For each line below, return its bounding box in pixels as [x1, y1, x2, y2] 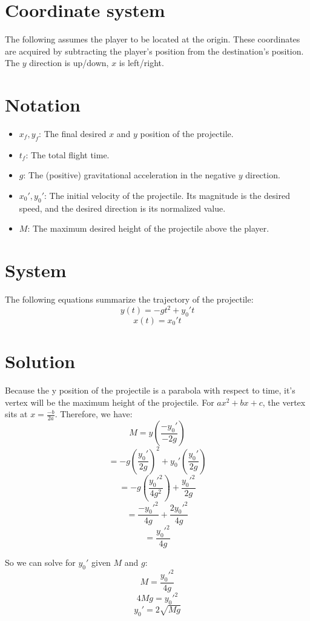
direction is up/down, [29, 56, 109, 69]
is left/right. [119, 56, 164, 69]
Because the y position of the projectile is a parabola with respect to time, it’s [5, 384, 295, 397]
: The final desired [39, 127, 107, 140]
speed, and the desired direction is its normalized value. [19, 201, 226, 214]
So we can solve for [5, 556, 76, 568]
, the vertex [262, 395, 306, 408]
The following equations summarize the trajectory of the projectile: [5, 293, 254, 306]
